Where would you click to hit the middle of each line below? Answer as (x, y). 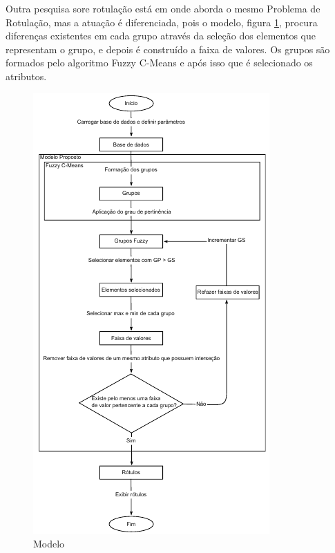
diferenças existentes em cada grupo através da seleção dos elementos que (161, 36)
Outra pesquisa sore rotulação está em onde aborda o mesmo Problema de (163, 8)
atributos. (26, 76)
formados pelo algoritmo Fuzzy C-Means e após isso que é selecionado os (159, 63)
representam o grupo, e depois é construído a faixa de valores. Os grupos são (168, 49)
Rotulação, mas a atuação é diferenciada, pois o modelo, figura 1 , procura (162, 22)
